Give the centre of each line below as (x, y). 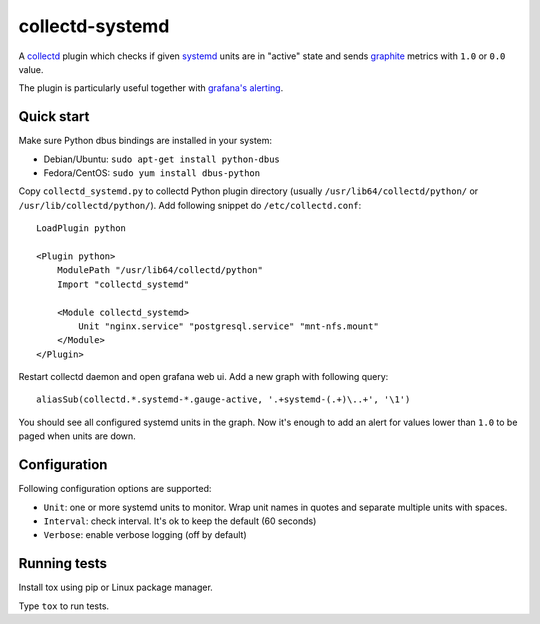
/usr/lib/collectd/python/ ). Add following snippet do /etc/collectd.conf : (190, 205)
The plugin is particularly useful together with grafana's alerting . (151, 88)
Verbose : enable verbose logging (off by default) (145, 535)
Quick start (54, 116)
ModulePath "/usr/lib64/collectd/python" (160, 270)
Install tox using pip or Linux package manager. (116, 587)
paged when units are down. (77, 436)
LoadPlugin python (81, 228)
